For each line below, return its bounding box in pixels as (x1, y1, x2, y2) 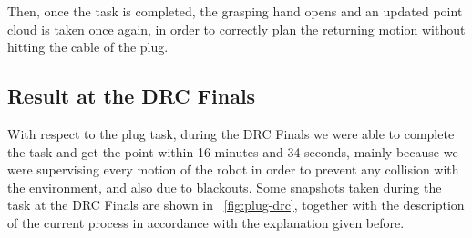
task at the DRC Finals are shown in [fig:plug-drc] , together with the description (7, 195, 465, 214)
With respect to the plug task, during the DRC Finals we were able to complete (7, 124, 455, 143)
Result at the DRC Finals (7, 82, 256, 110)
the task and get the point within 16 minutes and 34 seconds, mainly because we (7, 142, 458, 161)
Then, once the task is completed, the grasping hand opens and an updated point (7, 2, 463, 20)
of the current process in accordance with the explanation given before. (7, 213, 405, 232)
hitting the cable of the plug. (7, 37, 169, 56)
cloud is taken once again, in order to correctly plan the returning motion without (7, 19, 466, 38)
